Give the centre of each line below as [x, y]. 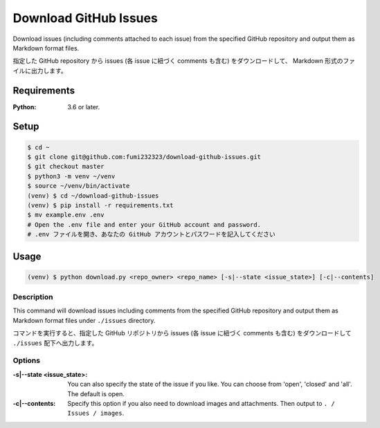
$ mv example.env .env [66, 215]
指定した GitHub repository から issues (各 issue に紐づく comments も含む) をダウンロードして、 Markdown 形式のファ [184, 61]
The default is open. [96, 393]
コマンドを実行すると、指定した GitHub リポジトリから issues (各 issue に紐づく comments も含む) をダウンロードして [182, 333]
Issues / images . [96, 413]
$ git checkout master [66, 167]
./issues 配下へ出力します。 [55, 343]
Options [27, 361]
